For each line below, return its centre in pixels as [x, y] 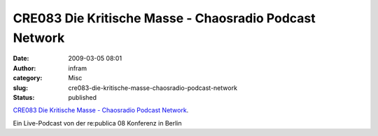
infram [78, 68]
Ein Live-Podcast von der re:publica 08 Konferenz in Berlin [97, 123]
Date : [21, 59]
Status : [24, 97]
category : [28, 78]
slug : [20, 88]
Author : [24, 68]
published [83, 97]
